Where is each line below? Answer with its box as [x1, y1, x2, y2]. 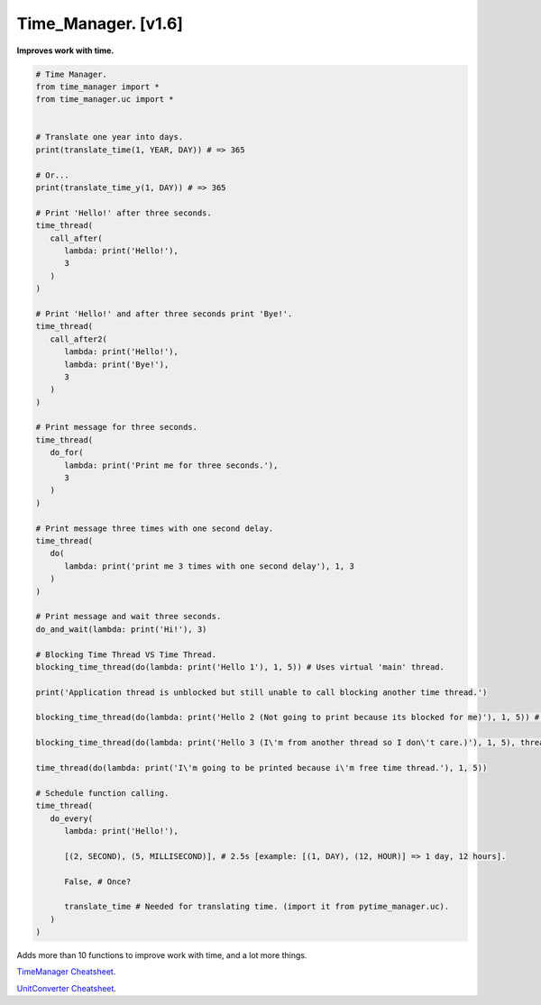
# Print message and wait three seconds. [35, 611, 222, 622]
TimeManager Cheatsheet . [16, 966, 116, 977]
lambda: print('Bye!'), [64, 359, 170, 370]
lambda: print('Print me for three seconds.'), [64, 460, 279, 471]
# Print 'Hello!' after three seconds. [35, 207, 212, 218]
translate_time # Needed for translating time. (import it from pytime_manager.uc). [64, 901, 450, 912]
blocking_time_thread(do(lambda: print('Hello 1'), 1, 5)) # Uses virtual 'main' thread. [35, 662, 445, 672]
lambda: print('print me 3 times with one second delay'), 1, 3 [64, 561, 355, 571]
